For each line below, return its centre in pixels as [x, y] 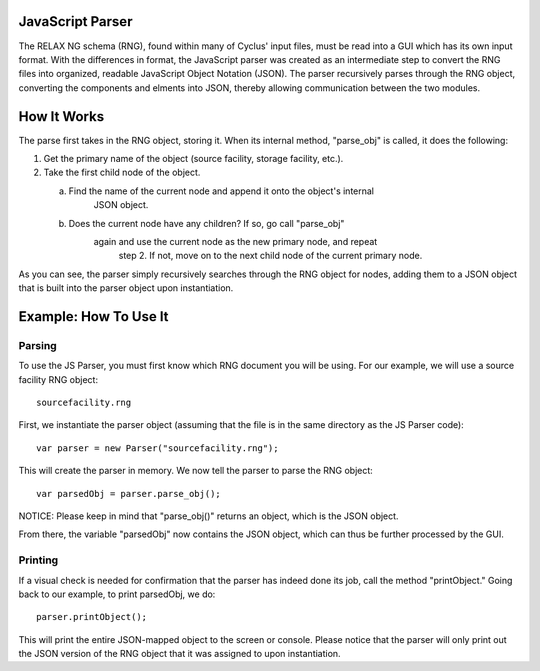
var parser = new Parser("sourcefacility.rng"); [157, 448]
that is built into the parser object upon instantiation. [126, 288]
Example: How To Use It [93, 316]
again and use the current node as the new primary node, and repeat [235, 241]
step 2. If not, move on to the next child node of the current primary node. [270, 256]
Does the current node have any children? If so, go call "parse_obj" [206, 223]
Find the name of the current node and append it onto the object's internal [221, 191]
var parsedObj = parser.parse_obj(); [129, 493]
